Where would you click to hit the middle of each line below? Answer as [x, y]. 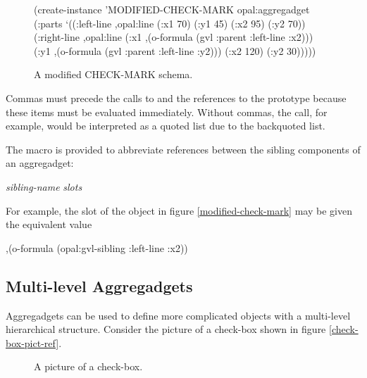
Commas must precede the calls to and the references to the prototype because [176, 97]
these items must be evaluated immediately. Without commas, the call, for [167, 112]
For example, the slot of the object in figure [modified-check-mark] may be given [179, 210]
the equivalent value [49, 224]
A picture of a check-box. [88, 366]
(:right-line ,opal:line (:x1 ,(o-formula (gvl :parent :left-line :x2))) [174, 37]
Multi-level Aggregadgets [99, 285]
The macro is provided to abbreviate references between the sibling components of [183, 149]
